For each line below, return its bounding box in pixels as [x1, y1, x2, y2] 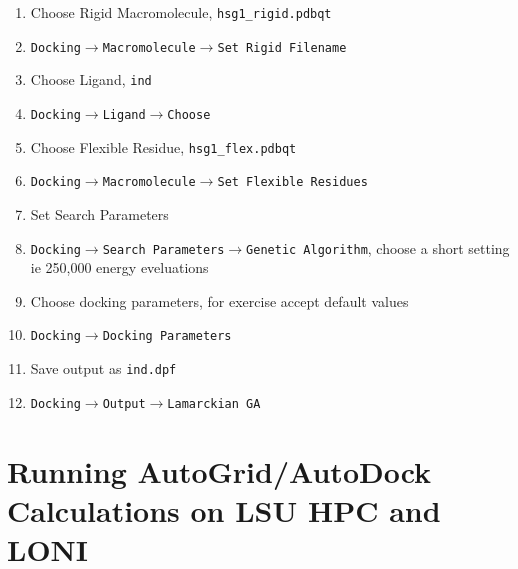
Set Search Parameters [30, 203, 169, 224]
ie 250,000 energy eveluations [30, 257, 209, 278]
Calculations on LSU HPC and [7, 489, 441, 530]
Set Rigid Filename [217, 40, 347, 55]
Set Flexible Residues [217, 175, 368, 190]
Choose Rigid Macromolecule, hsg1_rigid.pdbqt [30, 2, 332, 22]
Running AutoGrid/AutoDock [7, 450, 432, 491]
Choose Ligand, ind [30, 69, 152, 90]
